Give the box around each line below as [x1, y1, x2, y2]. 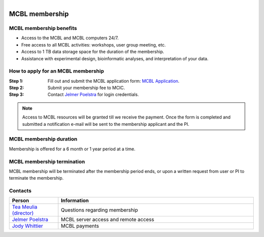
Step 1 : [9, 78, 23, 84]
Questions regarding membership [61, 207, 138, 213]
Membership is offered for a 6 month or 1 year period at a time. [9, 146, 135, 152]
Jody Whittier [12, 223, 44, 230]
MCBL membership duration [9, 136, 78, 142]
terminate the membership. [9, 175, 64, 181]
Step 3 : [9, 92, 24, 97]
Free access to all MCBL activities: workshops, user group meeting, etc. [21, 42, 166, 47]
